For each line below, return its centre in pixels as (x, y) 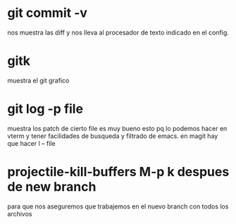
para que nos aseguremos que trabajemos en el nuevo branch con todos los (118, 206)
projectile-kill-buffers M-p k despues (118, 172)
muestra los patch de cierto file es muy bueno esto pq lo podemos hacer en (117, 128)
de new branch (52, 187)
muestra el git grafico (38, 80)
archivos (20, 213)
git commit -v (48, 13)
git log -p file (45, 109)
